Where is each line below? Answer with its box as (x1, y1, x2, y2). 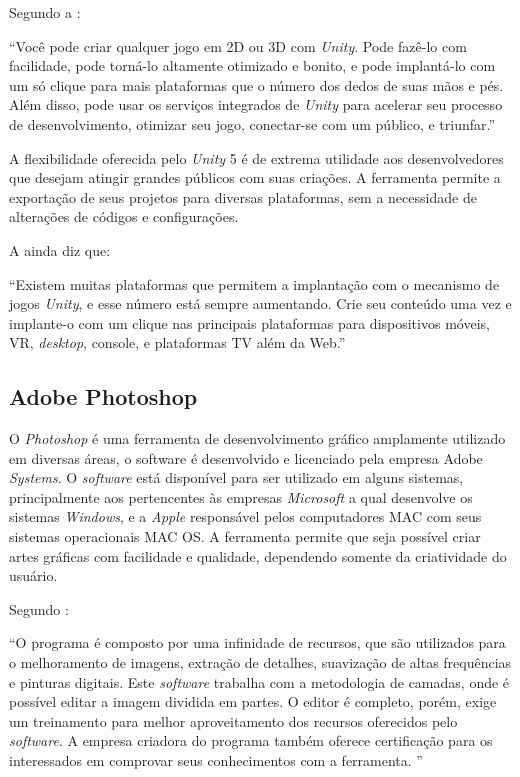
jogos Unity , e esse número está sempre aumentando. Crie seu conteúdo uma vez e (9, 293, 512, 314)
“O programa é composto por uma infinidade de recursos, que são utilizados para (9, 632, 506, 653)
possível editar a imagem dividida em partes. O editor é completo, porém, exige (9, 691, 497, 712)
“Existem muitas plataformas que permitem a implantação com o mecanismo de (9, 273, 500, 294)
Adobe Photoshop (9, 381, 198, 412)
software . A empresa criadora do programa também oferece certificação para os (9, 730, 493, 751)
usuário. (9, 565, 58, 586)
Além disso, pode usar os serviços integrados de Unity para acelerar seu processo (9, 94, 503, 115)
